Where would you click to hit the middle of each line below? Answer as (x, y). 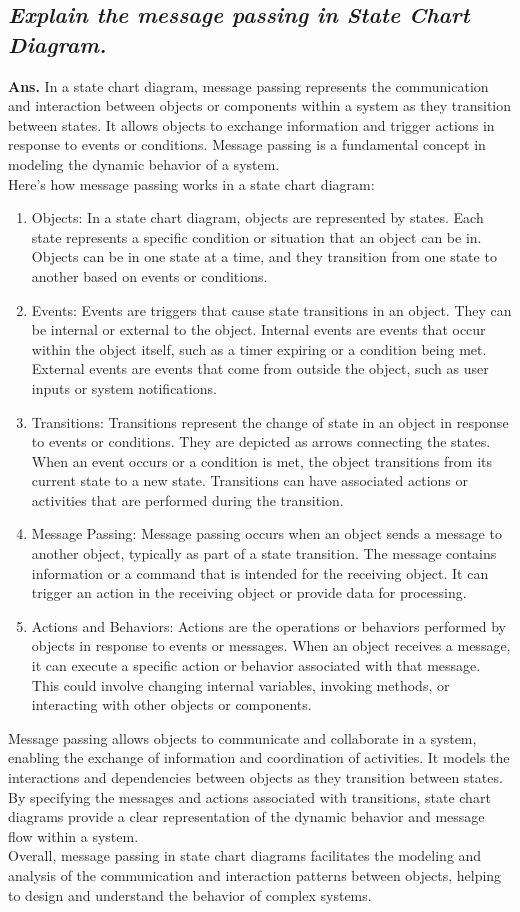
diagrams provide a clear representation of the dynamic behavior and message (246, 816)
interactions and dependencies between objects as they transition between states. (255, 777)
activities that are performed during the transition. (187, 499)
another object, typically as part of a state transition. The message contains (264, 553)
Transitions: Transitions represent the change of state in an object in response (270, 421)
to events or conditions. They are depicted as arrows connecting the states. (261, 441)
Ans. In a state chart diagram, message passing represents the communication (248, 85)
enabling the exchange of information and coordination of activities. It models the (259, 757)
